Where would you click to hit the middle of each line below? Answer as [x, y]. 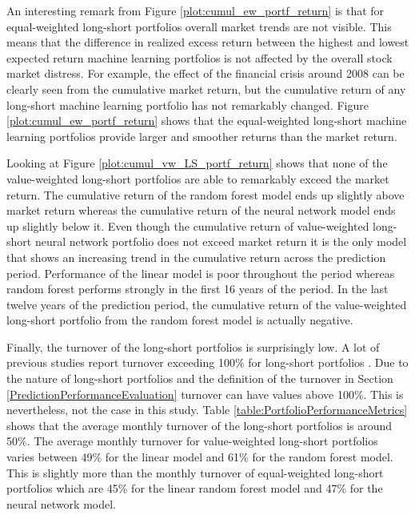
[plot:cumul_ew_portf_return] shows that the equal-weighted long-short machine [207, 121]
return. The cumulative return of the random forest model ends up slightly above [206, 194]
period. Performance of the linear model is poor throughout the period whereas [201, 273]
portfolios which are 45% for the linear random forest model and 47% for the [195, 488]
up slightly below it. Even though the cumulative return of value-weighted [188, 225]
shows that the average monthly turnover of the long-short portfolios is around [200, 425]
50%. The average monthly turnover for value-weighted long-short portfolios [192, 441]
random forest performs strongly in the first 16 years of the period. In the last [198, 289]
